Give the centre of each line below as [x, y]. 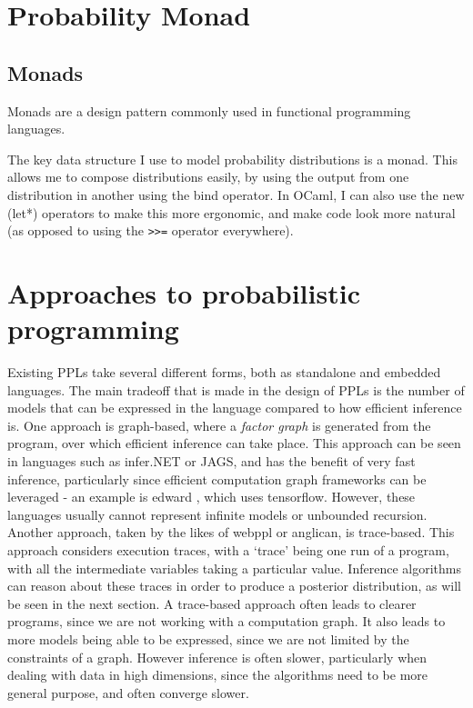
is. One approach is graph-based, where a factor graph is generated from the [219, 425]
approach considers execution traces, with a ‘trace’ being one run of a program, [228, 550]
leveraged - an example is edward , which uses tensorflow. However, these [211, 497]
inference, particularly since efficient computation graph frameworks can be [217, 479]
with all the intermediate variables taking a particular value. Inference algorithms [234, 568]
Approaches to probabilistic [184, 292]
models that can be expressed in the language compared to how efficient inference [235, 408]
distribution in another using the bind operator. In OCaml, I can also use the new [236, 194]
